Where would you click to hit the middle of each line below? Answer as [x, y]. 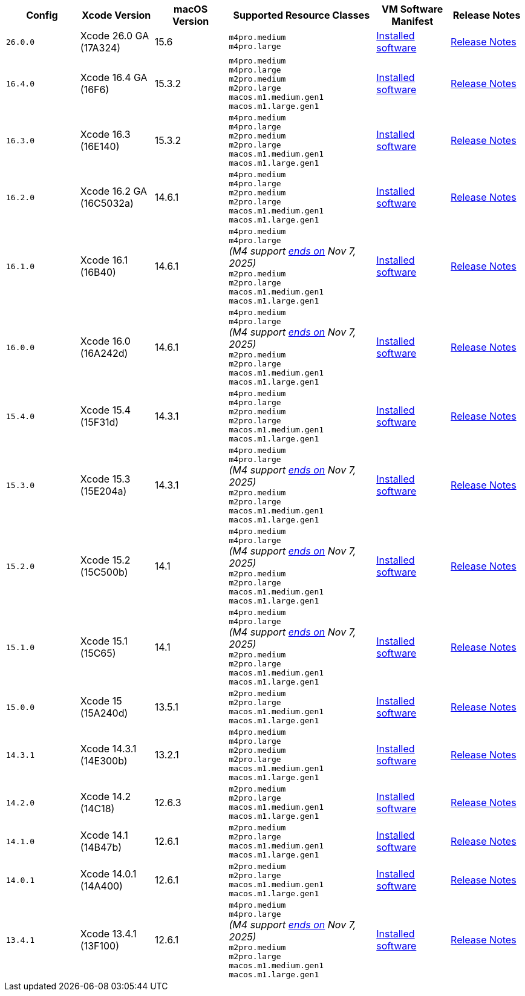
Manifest [412, 21]
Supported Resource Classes [302, 15]
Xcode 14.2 [106, 796]
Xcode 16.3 [105, 134]
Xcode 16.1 [104, 260]
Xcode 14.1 [104, 835]
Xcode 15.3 [105, 479]
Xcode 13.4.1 [108, 934]
